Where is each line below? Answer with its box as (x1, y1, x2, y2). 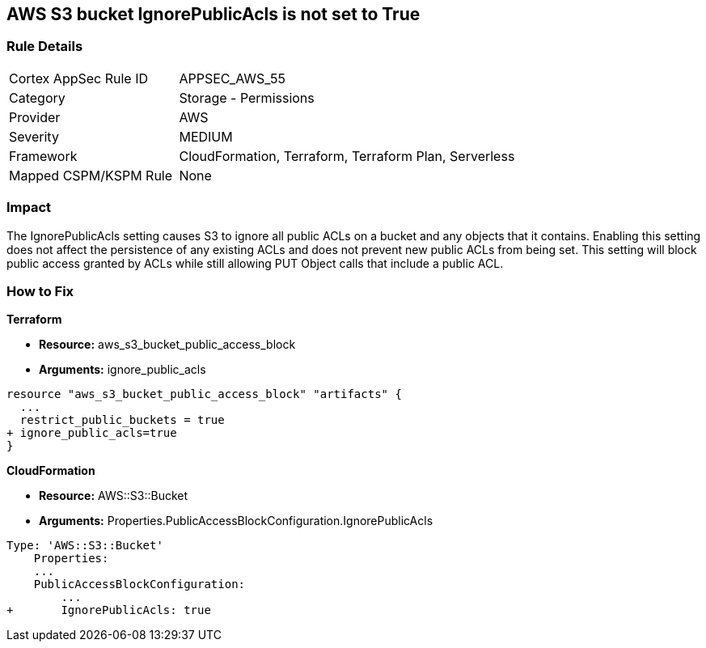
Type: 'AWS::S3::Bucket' (6, 539, 163, 553)
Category (9, 89, 66, 106)
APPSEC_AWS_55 (179, 70, 285, 87)
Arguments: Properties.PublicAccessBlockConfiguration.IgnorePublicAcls (39, 514, 433, 528)
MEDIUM (179, 128, 233, 145)
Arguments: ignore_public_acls (39, 362, 206, 377)
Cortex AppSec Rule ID (9, 70, 149, 87)
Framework (9, 147, 78, 164)
